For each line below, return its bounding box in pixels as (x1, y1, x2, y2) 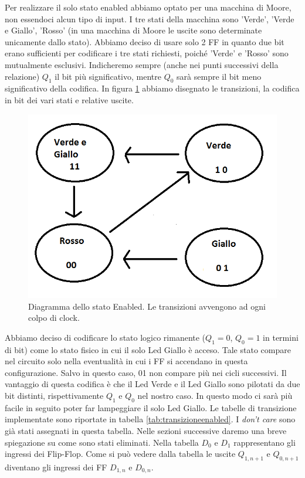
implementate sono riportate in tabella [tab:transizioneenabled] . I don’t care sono (5, 413, 296, 425)
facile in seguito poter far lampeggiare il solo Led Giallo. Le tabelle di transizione (5, 401, 297, 413)
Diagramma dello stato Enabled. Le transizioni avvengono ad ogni (28, 300, 266, 312)
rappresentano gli (233, 436, 296, 448)
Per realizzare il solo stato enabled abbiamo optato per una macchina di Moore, (5, 1, 292, 13)
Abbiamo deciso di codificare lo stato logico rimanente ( (5, 331, 206, 343)
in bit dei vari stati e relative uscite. (5, 93, 134, 106)
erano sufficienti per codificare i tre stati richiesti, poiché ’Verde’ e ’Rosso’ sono (5, 47, 289, 59)
